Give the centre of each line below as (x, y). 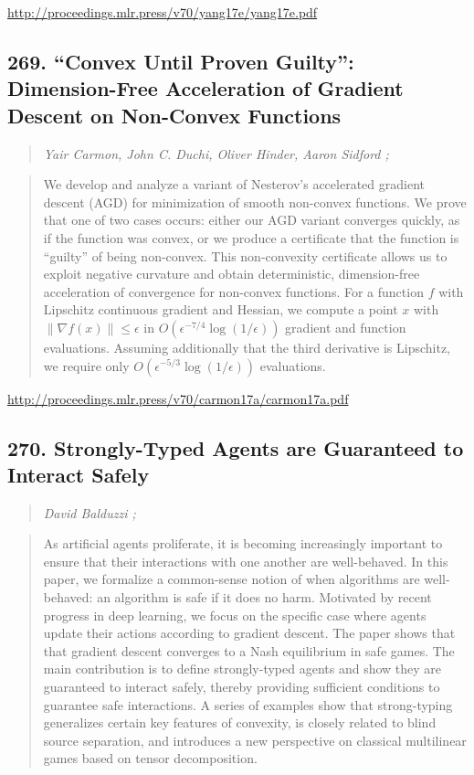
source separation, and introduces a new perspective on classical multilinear (255, 740)
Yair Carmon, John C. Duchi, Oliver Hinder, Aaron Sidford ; (216, 153)
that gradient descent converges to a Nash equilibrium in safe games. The (249, 650)
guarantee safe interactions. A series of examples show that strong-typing (248, 704)
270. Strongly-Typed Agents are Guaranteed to (236, 447)
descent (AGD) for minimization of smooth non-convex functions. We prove (255, 202)
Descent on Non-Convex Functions (174, 115)
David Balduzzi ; (90, 512)
